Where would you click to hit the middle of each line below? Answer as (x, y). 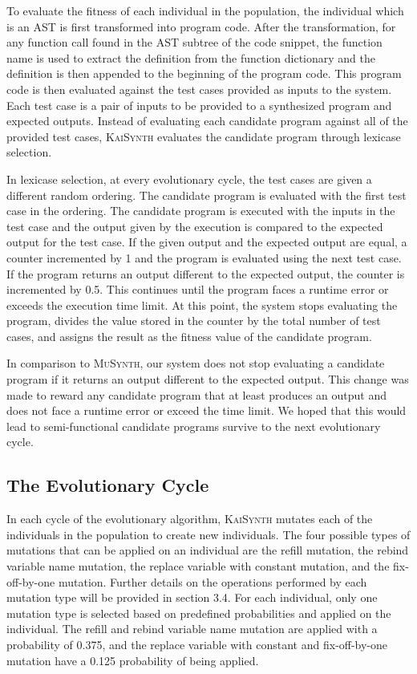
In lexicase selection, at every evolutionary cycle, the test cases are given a (189, 179)
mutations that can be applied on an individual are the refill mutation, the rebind (208, 550)
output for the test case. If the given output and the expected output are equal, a (207, 242)
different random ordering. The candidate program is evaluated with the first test (206, 195)
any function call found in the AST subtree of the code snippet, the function (194, 42)
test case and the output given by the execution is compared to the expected (195, 226)
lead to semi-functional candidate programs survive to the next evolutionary (194, 426)
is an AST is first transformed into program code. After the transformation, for (201, 26)
